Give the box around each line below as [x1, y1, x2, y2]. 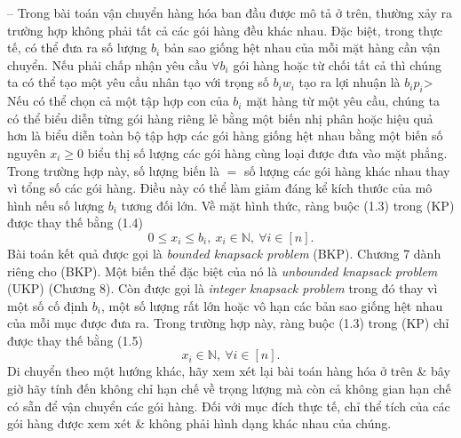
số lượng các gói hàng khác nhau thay [243, 161, 450, 179]
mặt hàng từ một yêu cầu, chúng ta [246, 92, 440, 110]
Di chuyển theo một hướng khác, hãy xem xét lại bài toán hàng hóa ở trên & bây [7, 362, 450, 380]
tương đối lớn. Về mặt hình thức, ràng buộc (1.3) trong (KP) [121, 195, 455, 214]
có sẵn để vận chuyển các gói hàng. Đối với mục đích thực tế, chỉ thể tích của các [7, 396, 450, 415]
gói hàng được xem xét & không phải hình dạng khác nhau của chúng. [7, 414, 392, 433]
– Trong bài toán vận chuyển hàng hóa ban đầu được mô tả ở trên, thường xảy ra [7, 4, 453, 21]
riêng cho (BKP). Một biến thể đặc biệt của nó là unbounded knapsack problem [7, 261, 438, 280]
